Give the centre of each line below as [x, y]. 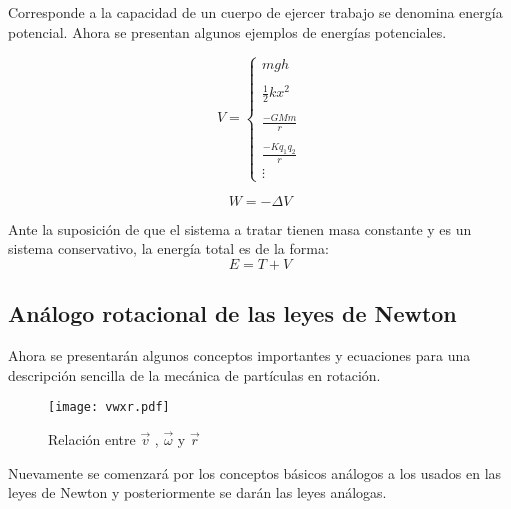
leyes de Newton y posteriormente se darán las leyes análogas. [197, 492]
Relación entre [92, 438]
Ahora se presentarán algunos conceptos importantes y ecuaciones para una [239, 355]
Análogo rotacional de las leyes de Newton [232, 313]
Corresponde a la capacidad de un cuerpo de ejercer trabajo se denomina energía [255, 12]
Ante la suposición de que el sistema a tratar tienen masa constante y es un [240, 228]
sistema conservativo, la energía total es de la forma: [168, 248]
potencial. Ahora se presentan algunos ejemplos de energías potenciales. [227, 31]
